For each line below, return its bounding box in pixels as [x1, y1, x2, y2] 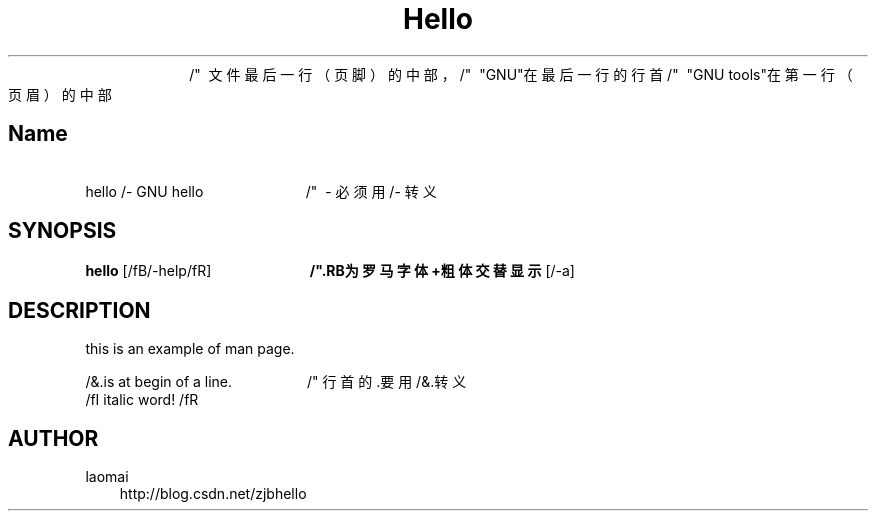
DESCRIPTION [8, 297, 151, 323]
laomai [85, 468, 129, 486]
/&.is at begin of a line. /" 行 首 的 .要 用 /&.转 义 [85, 373, 467, 391]
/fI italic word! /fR [85, 391, 199, 409]
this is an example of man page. [85, 340, 295, 358]
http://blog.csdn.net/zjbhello [119, 485, 307, 503]
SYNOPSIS [8, 218, 117, 244]
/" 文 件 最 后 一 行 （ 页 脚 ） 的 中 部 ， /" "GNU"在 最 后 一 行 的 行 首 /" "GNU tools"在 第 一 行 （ [189, 65, 853, 83]
